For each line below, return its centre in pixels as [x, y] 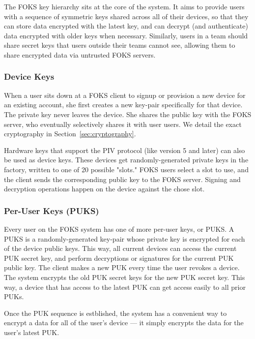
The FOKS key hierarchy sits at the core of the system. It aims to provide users [124, 6]
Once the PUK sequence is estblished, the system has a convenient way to [115, 313]
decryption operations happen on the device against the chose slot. [104, 189]
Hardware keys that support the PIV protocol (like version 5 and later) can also [125, 150]
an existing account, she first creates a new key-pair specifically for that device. [123, 105]
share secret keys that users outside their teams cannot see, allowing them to [120, 45]
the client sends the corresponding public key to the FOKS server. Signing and [122, 179]
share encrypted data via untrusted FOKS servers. [80, 54]
